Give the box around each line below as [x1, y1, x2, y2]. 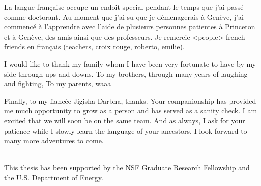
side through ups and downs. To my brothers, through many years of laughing [4, 68, 248, 79]
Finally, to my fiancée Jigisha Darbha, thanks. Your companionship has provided [4, 95, 256, 106]
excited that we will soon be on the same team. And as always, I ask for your [4, 115, 245, 126]
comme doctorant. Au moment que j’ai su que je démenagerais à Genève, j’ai [4, 11, 244, 22]
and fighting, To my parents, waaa [4, 78, 111, 89]
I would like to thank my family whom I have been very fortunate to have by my [4, 58, 256, 69]
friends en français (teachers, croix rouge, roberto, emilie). [4, 41, 185, 52]
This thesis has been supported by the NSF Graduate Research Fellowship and [4, 162, 250, 173]
